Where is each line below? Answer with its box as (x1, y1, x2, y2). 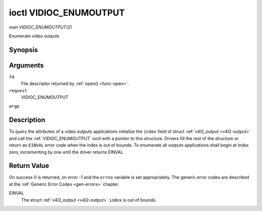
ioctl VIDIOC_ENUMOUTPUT (9, 7, 125, 18)
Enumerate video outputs (9, 33, 60, 39)
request (9, 88, 28, 93)
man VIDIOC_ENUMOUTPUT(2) (9, 24, 72, 30)
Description (9, 116, 46, 124)
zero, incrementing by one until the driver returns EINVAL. (9, 149, 125, 155)
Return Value (9, 162, 49, 170)
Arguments (9, 61, 44, 69)
